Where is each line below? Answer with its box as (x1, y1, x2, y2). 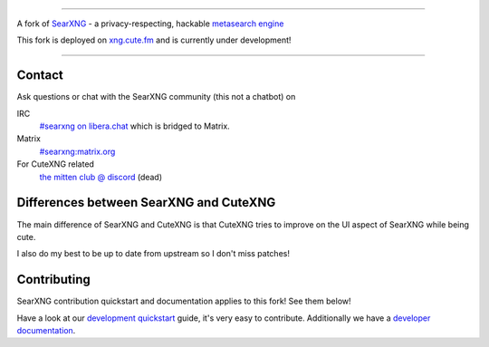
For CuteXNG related (16, 159, 95, 169)
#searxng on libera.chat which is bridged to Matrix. (39, 120, 230, 131)
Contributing (16, 272, 91, 287)
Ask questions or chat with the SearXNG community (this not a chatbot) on (16, 92, 296, 102)
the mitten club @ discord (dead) (39, 171, 163, 182)
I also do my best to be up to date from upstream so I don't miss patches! (16, 248, 290, 259)
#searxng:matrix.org (39, 146, 116, 157)
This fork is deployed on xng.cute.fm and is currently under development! (16, 34, 292, 45)
